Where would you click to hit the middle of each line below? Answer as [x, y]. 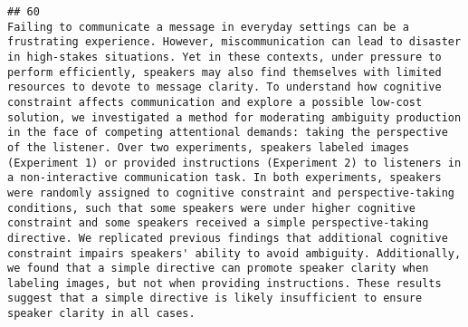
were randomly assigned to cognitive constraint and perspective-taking [231, 192]
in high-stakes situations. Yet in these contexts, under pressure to [224, 57]
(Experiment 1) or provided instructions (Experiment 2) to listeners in [234, 163]
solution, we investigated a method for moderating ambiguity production [234, 117]
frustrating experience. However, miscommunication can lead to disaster [234, 42]
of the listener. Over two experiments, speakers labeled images [208, 147]
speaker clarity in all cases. [101, 314]
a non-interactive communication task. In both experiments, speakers [224, 178]
